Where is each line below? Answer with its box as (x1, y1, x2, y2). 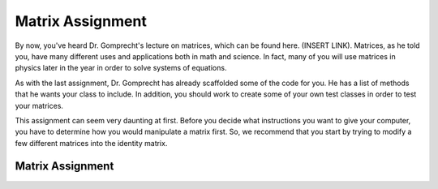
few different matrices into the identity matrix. (15, 138, 168, 148)
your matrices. (15, 101, 64, 110)
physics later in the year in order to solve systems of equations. (15, 63, 227, 73)
